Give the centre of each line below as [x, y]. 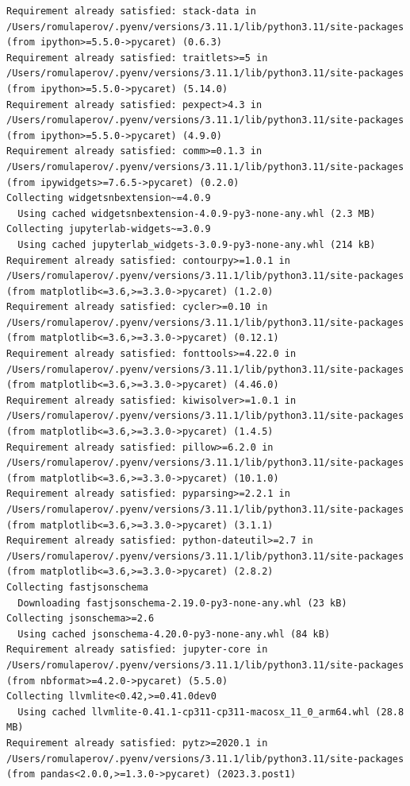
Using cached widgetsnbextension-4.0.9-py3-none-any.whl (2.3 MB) [197, 213]
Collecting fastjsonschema [77, 587]
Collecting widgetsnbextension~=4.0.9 [109, 198]
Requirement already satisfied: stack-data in [131, 11]
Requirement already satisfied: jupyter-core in [137, 650]
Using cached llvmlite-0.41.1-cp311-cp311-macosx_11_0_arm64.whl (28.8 [211, 712]
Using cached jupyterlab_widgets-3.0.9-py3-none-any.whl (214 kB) [197, 244]
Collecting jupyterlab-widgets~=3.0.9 [109, 229]
